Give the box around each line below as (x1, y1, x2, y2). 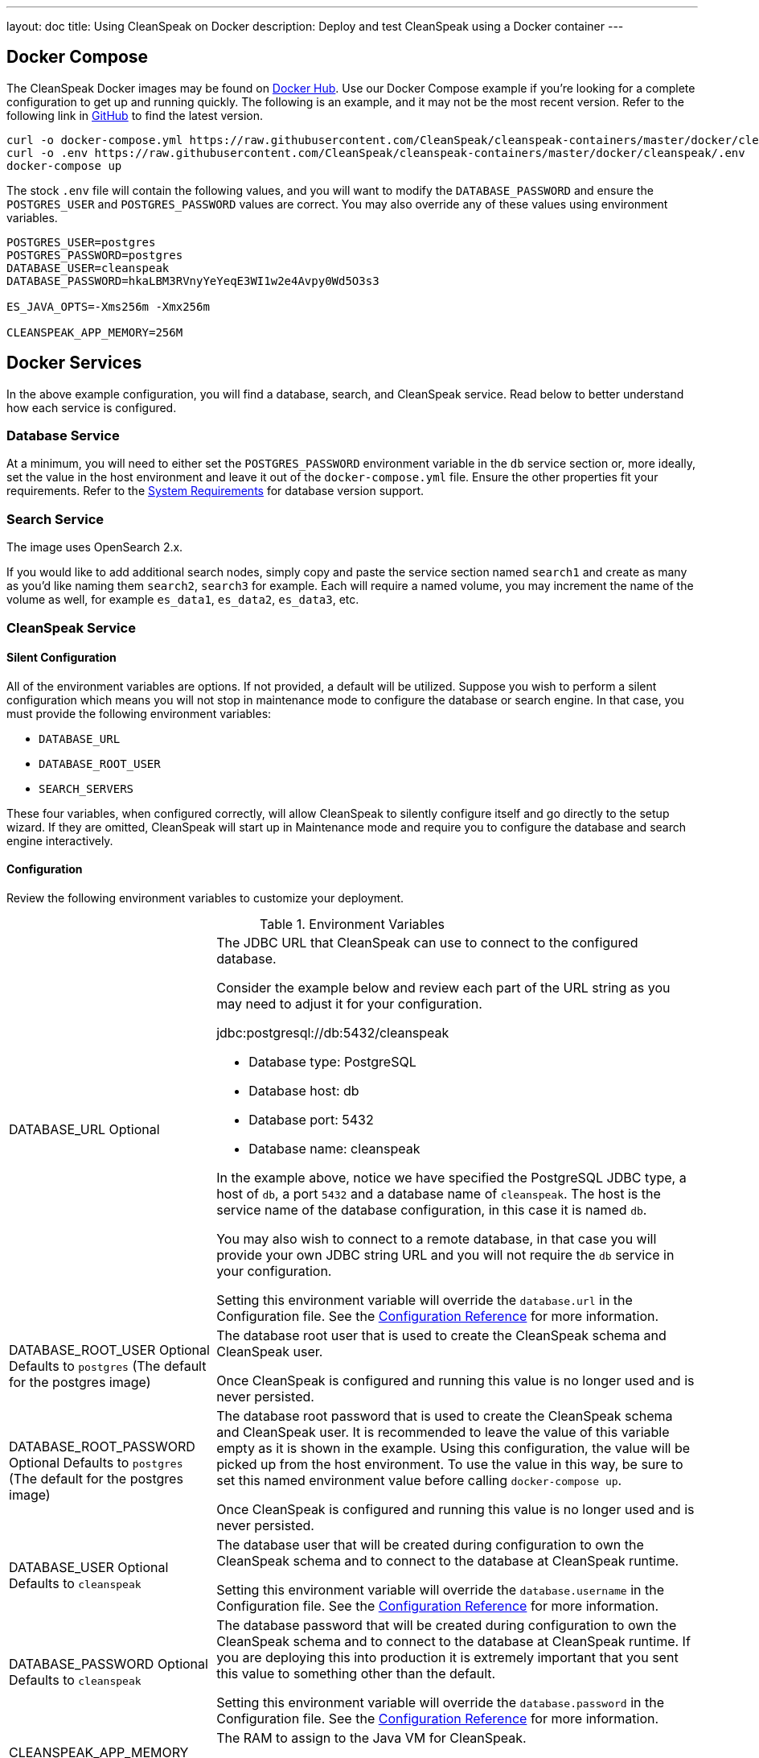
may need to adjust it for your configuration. (216, 996, 482, 1012)
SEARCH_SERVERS (39, 782, 134, 795)
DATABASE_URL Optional (9, 1121, 160, 1137)
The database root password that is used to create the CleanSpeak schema (216, 1408, 673, 1424)
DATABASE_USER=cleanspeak (6, 261, 170, 274)
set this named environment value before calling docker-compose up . (216, 1472, 622, 1488)
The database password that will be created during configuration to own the (216, 1617, 677, 1633)
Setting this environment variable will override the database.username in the (216, 1582, 664, 1598)
